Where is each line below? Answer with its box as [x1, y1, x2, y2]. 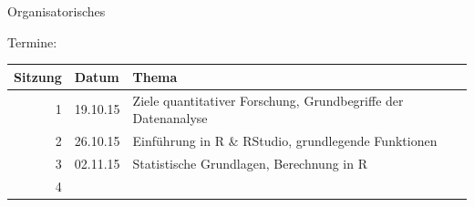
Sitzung [14, 67, 62, 86]
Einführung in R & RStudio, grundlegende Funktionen [132, 130, 438, 150]
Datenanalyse [132, 109, 208, 128]
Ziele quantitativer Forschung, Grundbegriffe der [132, 90, 404, 109]
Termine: [7, 32, 57, 51]
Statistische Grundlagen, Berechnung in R [132, 153, 367, 172]
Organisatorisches [7, 2, 106, 20]
